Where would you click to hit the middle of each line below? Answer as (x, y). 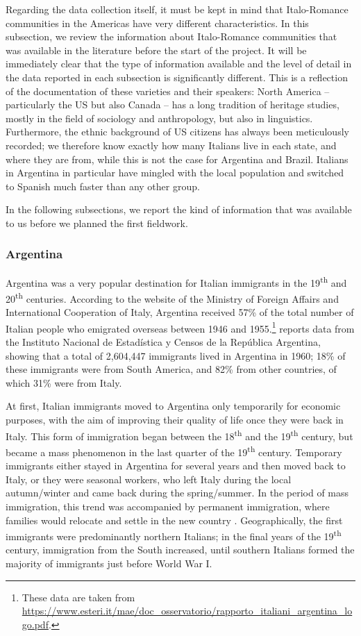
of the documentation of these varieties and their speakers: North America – (168, 91)
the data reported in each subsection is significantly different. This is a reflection (177, 77)
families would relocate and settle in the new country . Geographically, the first (174, 520)
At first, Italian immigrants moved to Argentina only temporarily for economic (173, 406)
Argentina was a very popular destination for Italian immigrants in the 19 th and (176, 281)
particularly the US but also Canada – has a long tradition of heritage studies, (173, 104)
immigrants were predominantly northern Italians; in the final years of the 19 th (174, 535)
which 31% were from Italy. (64, 382)
